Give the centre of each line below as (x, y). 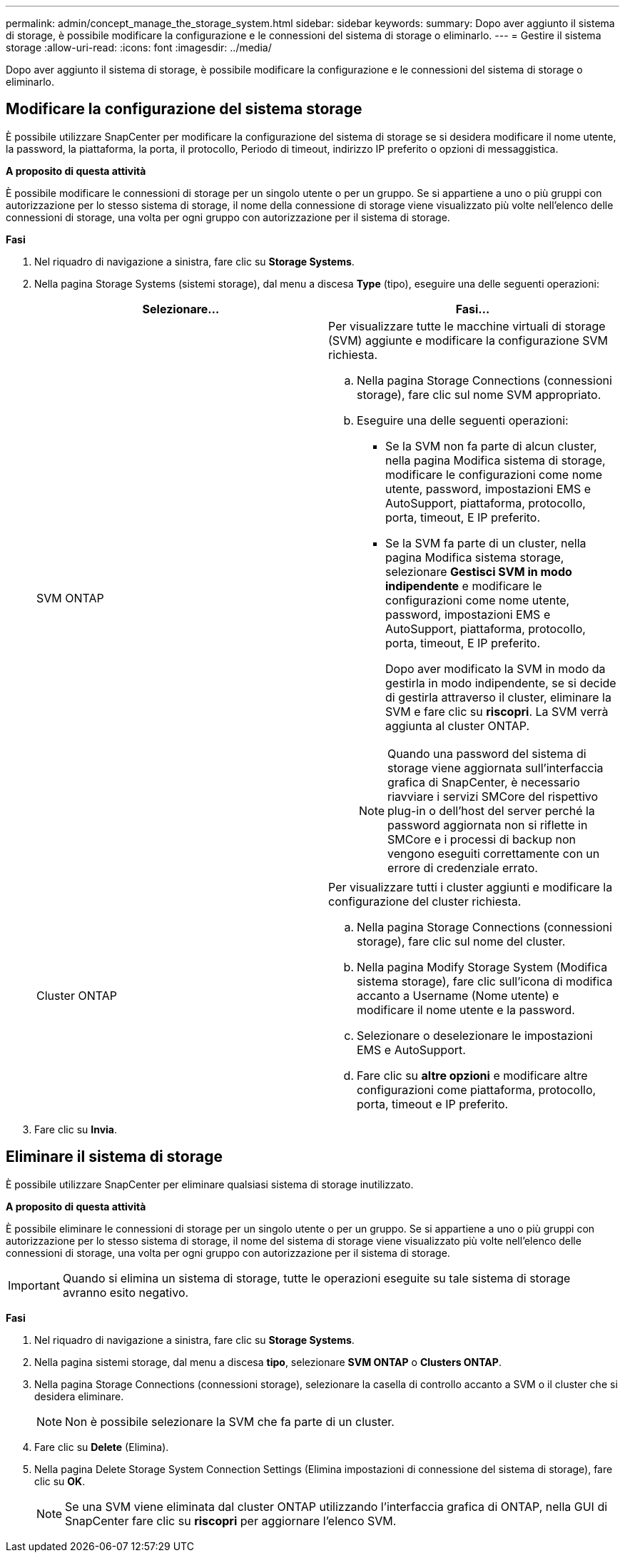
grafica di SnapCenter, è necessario (484, 782)
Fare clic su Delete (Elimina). (102, 1447)
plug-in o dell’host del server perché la (491, 810)
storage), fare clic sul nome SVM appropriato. (479, 394)
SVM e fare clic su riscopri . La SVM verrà (497, 711)
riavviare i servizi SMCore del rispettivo (493, 796)
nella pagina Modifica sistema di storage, (496, 460)
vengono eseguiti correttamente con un (494, 853)
